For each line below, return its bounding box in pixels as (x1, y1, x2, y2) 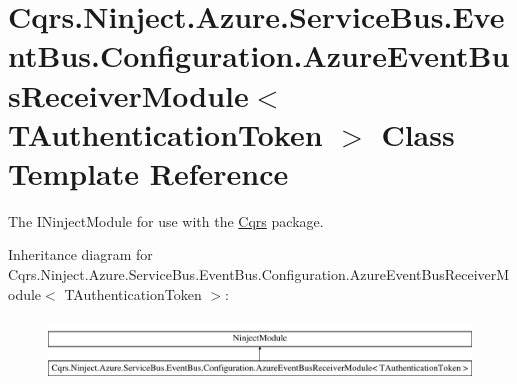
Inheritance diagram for (8, 244, 153, 265)
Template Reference (8, 152, 289, 193)
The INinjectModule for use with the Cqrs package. (8, 210, 324, 231)
